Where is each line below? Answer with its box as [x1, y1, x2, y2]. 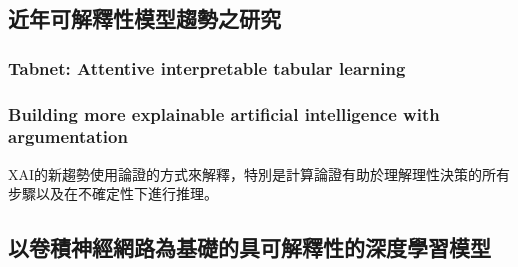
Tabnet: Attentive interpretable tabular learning [8, 55, 406, 80]
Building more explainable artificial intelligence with [8, 101, 440, 126]
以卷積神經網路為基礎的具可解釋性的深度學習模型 [8, 232, 491, 263]
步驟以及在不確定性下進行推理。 [8, 183, 218, 204]
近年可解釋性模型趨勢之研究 [8, 3, 281, 34]
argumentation [8, 124, 128, 149]
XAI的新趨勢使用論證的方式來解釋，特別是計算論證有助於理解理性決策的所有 [8, 163, 511, 184]
